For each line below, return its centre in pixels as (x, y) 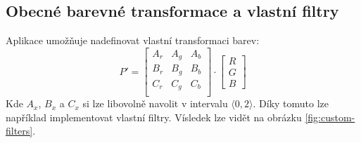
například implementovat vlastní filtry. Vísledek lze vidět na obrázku (154, 117)
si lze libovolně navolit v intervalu (155, 103)
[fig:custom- (330, 117)
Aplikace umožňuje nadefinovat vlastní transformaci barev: (133, 40)
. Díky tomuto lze (291, 103)
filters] (19, 131)
